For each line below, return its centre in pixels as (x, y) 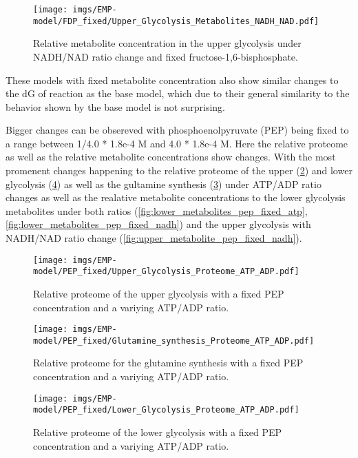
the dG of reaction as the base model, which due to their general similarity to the (178, 93)
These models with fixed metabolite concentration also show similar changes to (172, 80)
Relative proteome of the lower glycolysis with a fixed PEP (158, 431)
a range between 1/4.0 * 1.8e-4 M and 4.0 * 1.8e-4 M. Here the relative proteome (177, 143)
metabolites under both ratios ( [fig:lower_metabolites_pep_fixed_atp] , (157, 210)
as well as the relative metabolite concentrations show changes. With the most (171, 157)
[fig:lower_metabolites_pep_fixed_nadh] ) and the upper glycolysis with (158, 224)
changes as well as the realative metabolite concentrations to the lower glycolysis (176, 197)
